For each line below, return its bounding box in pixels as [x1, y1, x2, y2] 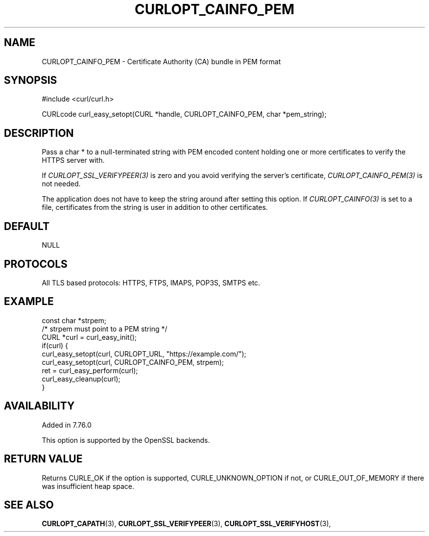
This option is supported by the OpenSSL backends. [42, 435, 210, 444]
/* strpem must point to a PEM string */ [42, 324, 167, 333]
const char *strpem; [42, 316, 107, 325]
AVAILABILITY [4, 400, 75, 412]
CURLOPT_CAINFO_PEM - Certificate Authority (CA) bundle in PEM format [42, 57, 281, 66]
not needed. [42, 179, 81, 188]
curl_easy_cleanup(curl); [42, 374, 120, 383]
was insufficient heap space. [42, 482, 135, 490]
